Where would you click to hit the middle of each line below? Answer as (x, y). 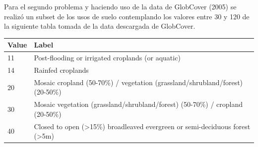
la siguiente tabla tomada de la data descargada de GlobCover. (100, 26)
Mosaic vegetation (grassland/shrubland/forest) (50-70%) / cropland (138, 104)
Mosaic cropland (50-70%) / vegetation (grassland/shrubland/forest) (138, 82)
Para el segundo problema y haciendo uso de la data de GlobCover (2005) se (120, 6)
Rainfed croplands (61, 70)
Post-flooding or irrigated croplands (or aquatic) (107, 58)
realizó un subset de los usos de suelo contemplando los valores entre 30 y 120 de (127, 16)
